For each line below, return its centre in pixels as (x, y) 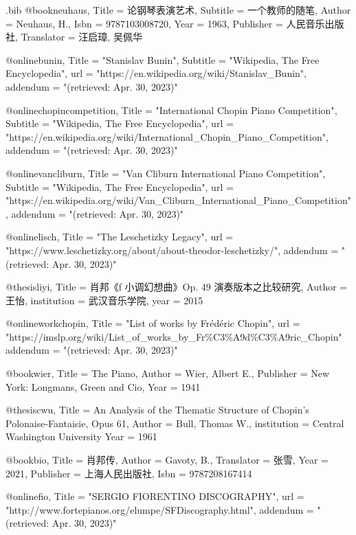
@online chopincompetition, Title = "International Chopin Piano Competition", (171, 110)
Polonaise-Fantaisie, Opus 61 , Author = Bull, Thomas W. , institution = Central (175, 423)
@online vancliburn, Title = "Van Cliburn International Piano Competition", (166, 173)
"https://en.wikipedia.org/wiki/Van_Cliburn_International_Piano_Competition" (178, 200)
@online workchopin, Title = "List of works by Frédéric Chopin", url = (153, 323)
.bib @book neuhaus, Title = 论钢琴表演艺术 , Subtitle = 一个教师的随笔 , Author (178, 10)
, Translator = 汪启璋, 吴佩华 (79, 37)
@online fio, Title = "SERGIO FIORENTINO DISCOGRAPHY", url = (155, 496)
